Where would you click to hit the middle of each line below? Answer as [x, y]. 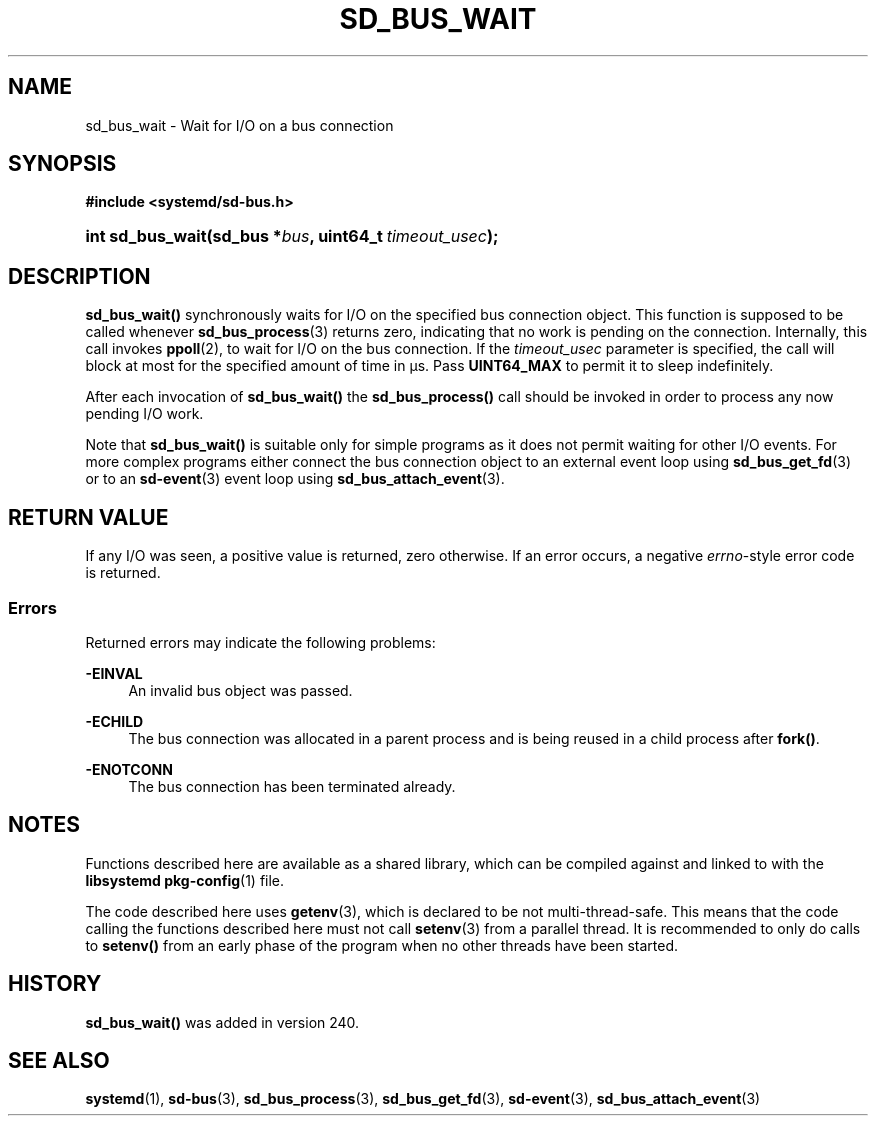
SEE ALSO [59, 1060]
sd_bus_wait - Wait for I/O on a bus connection [239, 125]
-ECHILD [114, 721]
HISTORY [55, 984]
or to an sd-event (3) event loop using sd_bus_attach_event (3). [295, 479]
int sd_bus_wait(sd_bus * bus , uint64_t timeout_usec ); [292, 236]
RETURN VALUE [88, 517]
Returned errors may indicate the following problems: [260, 642]
